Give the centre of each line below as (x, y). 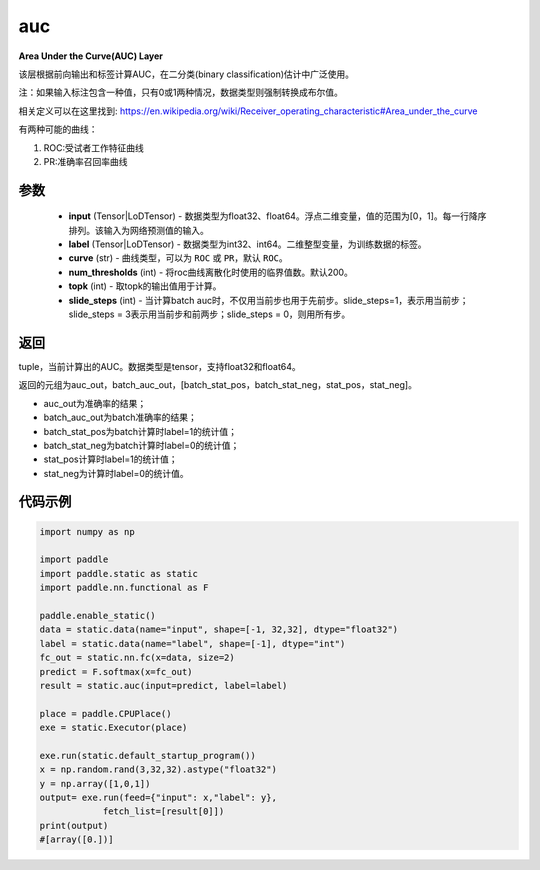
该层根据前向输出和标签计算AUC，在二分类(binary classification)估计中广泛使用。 (186, 74)
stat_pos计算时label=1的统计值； (111, 459)
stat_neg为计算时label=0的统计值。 (116, 473)
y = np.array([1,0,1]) (95, 783)
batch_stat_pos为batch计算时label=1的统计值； (140, 431)
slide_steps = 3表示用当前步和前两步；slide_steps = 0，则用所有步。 (209, 314)
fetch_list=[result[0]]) (163, 811)
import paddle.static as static (119, 573)
